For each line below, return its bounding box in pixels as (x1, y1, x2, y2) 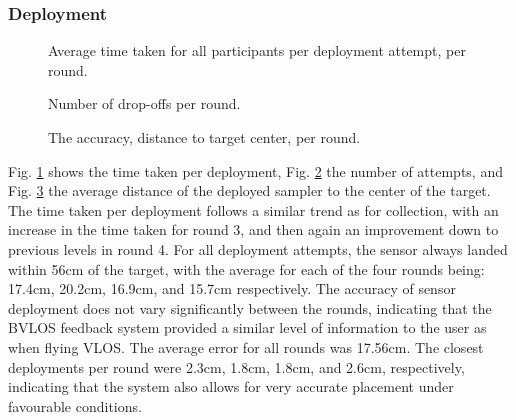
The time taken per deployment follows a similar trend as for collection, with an (8, 199, 499, 220)
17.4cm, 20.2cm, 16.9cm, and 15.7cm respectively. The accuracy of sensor (8, 278, 456, 299)
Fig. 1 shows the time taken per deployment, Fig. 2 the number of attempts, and (8, 160, 503, 181)
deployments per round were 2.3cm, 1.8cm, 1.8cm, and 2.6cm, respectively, (8, 356, 465, 377)
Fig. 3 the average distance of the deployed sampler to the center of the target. (8, 180, 491, 201)
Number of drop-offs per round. (48, 93, 241, 114)
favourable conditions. (8, 395, 142, 416)
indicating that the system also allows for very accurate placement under (8, 376, 454, 397)
